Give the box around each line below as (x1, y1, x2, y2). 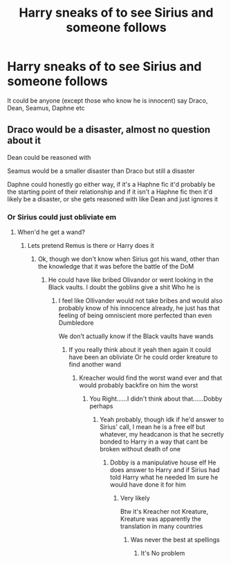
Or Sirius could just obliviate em (7, 212, 116, 221)
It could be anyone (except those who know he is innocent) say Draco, (7, 96, 208, 105)
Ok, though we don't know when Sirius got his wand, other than (37, 255, 219, 263)
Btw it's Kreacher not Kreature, (120, 507, 209, 516)
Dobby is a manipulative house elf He (109, 458, 216, 467)
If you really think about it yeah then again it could (68, 346, 212, 354)
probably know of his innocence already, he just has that (58, 304, 220, 312)
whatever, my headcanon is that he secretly (100, 430, 224, 439)
